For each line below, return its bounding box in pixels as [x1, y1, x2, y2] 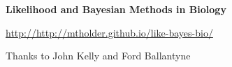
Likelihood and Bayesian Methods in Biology [6, 2, 226, 16]
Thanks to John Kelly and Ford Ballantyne [6, 48, 191, 63]
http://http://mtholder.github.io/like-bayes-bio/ [6, 25, 213, 39]
